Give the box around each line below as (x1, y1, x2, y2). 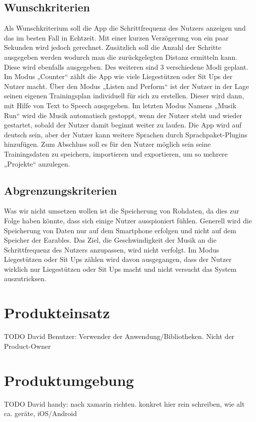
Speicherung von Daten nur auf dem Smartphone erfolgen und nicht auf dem (4, 225, 236, 235)
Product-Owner (4, 340, 51, 351)
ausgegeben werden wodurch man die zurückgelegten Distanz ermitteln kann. (4, 51, 238, 62)
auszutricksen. (4, 273, 46, 284)
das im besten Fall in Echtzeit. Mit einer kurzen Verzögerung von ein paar (4, 32, 229, 42)
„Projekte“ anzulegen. (4, 158, 70, 169)
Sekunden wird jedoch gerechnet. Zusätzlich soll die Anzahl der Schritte (4, 42, 221, 52)
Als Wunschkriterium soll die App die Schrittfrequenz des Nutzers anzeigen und (4, 23, 246, 33)
